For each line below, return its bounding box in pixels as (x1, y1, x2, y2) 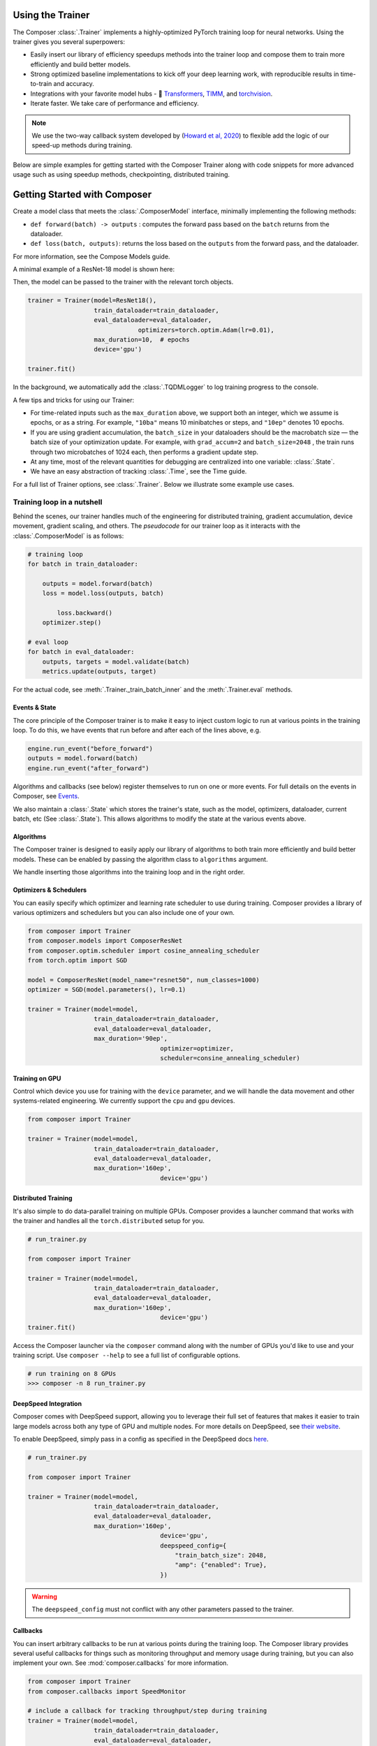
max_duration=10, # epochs (94, 336, 190, 344)
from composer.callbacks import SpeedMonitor (27, 1687, 186, 1695)
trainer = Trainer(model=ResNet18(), (27, 297, 157, 305)
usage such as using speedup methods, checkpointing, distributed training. (13, 170, 230, 179)
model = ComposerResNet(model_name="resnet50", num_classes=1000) (27, 976, 260, 984)
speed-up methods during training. (31, 141, 133, 149)
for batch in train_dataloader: (27, 559, 139, 568)
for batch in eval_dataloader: (27, 648, 135, 656)
